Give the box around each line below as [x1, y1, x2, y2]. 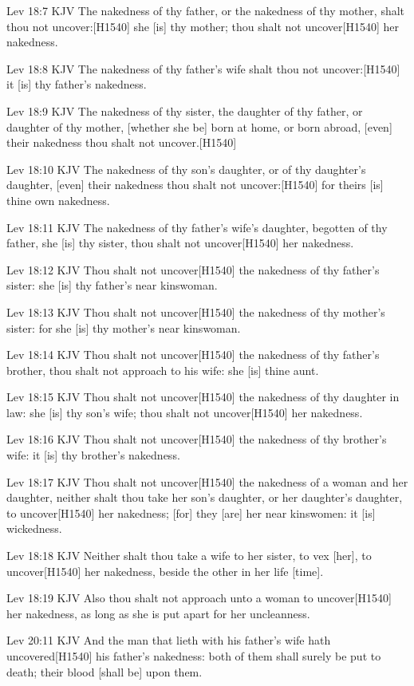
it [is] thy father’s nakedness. [6, 76, 147, 93]
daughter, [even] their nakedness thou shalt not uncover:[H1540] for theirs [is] [6, 176, 384, 193]
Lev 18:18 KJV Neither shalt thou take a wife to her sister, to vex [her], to [6, 547, 372, 564]
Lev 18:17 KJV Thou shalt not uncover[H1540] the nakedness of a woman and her [6, 473, 408, 490]
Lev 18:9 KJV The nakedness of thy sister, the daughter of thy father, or [6, 102, 363, 119]
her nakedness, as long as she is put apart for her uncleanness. [6, 605, 310, 621]
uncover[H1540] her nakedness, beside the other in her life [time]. [6, 562, 324, 579]
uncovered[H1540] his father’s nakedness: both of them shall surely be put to [6, 648, 381, 664]
